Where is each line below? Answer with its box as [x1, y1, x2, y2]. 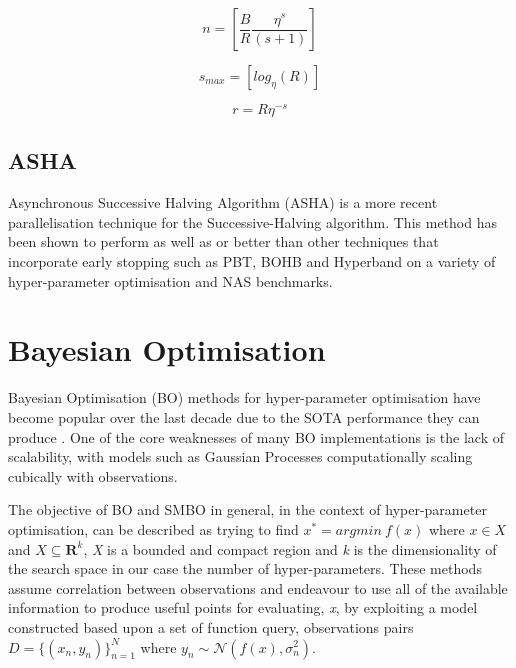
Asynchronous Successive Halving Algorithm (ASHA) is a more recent [8, 192, 438, 213]
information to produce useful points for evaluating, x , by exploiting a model [8, 597, 478, 618]
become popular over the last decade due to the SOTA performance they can [8, 406, 480, 427]
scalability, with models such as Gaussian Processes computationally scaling [8, 446, 473, 467]
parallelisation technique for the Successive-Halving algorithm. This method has [8, 211, 497, 232]
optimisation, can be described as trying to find [8, 518, 299, 539]
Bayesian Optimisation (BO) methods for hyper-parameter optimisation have [8, 387, 481, 408]
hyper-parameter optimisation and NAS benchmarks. [8, 270, 333, 291]
